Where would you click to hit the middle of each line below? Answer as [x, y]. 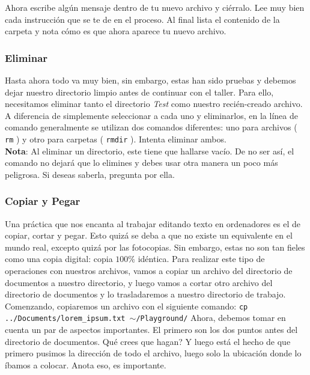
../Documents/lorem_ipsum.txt [65, 319]
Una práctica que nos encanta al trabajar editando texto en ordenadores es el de [153, 223]
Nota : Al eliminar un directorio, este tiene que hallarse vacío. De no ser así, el [150, 151]
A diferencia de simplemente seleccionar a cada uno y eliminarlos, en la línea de [151, 115]
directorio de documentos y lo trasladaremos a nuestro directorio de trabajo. [145, 294]
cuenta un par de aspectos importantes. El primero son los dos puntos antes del [151, 330]
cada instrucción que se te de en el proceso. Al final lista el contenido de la [142, 19]
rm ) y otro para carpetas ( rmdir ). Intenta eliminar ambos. [116, 139]
